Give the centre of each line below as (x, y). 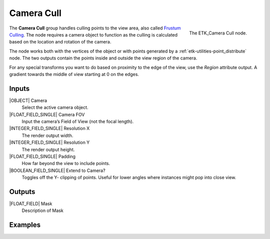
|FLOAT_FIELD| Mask (31, 203)
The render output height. (48, 149)
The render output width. (47, 135)
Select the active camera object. (55, 107)
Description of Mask (42, 210)
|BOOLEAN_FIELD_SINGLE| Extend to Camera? (57, 170)
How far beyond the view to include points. (66, 163)
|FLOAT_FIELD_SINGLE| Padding (42, 156)
